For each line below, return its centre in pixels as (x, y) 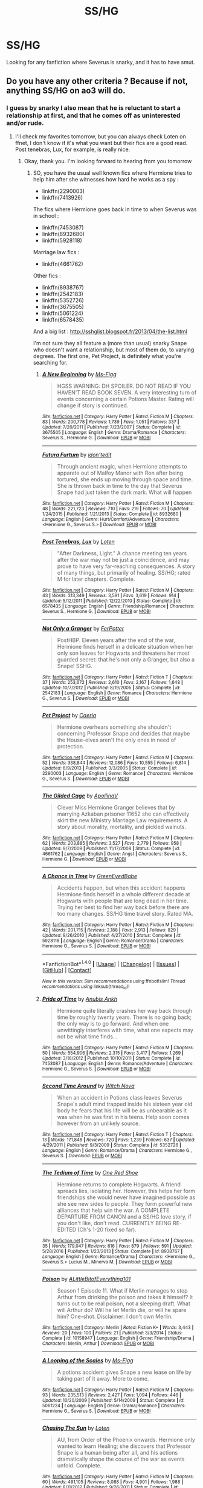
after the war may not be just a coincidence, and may (123, 560)
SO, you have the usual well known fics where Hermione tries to (112, 173)
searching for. (50, 362)
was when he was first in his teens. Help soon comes (123, 1117)
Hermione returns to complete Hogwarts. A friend (119, 1184)
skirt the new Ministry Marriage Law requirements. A (123, 820)
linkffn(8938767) (63, 287)
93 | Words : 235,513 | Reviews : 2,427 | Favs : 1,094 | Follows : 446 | (111, 1395)
